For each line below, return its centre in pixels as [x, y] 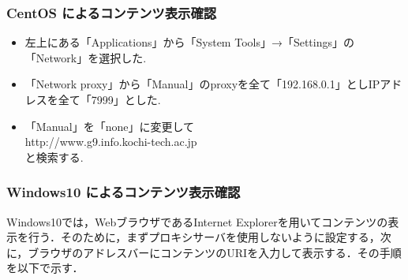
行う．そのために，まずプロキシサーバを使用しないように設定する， [204, 237]
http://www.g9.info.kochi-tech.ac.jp [111, 142]
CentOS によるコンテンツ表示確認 [112, 12]
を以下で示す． [45, 268]
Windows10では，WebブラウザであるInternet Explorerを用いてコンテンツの [197, 221]
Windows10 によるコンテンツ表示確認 [124, 192]
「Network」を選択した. [86, 57]
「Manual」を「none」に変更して [110, 126]
